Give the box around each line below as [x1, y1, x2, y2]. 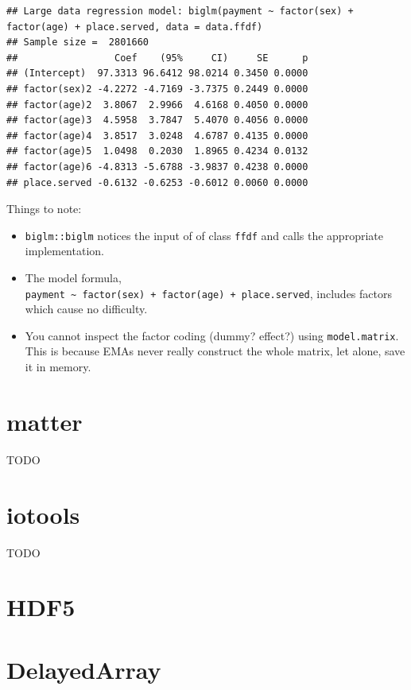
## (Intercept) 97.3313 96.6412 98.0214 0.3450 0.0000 [6, 68, 308, 79]
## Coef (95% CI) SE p [6, 52, 308, 64]
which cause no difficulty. [25, 300, 148, 317]
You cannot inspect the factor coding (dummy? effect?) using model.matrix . [25, 327, 399, 343]
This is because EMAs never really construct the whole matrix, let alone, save [25, 343, 405, 359]
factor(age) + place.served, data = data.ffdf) [6, 21, 263, 33]
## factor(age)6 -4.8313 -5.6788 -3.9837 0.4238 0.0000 [6, 161, 308, 172]
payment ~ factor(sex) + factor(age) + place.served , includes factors [25, 285, 392, 301]
